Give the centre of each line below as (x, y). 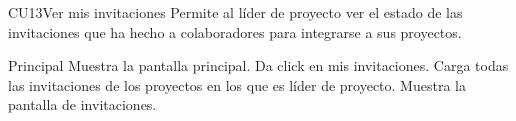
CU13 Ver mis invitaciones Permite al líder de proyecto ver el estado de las (235, 12)
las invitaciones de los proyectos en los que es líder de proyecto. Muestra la (237, 84)
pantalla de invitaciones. (82, 104)
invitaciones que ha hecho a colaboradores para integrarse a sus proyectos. (235, 31)
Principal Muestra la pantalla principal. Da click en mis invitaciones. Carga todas (258, 65)
